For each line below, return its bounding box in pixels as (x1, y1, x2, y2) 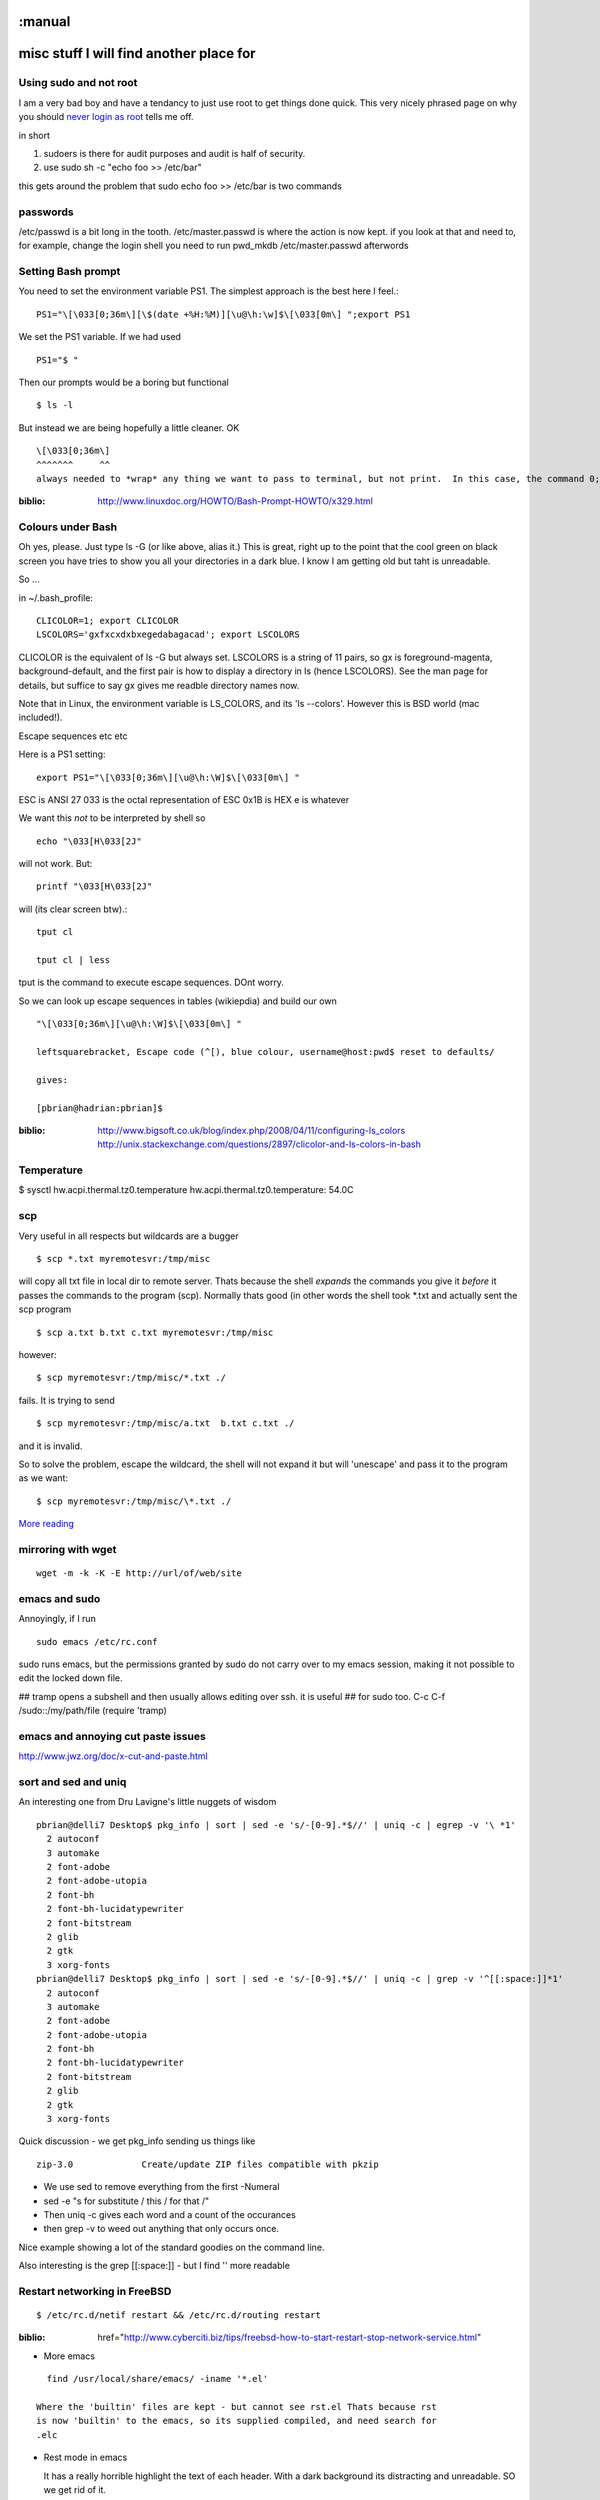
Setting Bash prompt (18, 265, 121, 279)
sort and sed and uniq (18, 1775, 127, 1789)
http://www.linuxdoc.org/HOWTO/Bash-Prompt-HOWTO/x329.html (97, 495, 374, 507)
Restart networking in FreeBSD (18, 2284, 172, 2298)
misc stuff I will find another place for (18, 45, 256, 62)
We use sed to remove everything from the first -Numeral (43, 2181, 280, 2193)
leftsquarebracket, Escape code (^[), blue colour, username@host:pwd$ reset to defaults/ (36, 1046, 495, 1057)
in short (18, 129, 50, 141)
